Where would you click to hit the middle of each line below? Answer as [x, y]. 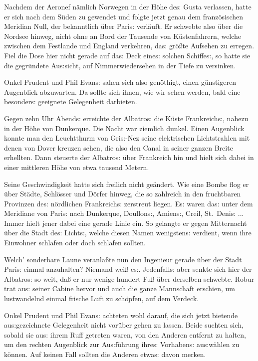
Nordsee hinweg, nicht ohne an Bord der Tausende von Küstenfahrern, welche [123, 36]
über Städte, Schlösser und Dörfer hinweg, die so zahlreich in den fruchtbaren [123, 194]
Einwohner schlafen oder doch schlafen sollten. [75, 243]
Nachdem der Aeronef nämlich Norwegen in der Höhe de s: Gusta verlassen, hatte [128, 6]
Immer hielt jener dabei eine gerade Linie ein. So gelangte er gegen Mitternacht [126, 223]
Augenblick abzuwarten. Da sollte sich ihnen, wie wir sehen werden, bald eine [122, 91]
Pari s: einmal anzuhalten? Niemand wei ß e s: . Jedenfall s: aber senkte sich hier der [128, 269]
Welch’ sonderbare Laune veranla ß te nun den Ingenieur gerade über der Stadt [123, 259]
